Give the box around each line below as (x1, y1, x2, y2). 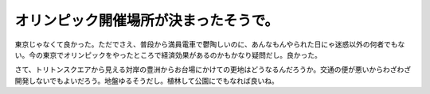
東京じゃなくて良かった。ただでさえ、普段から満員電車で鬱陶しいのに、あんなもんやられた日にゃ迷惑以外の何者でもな (14, 39, 405, 49)
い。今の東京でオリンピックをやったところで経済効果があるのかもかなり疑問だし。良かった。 (14, 50, 322, 59)
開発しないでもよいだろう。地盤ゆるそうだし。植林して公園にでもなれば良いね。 (14, 76, 279, 85)
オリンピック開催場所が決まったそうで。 (14, 12, 279, 29)
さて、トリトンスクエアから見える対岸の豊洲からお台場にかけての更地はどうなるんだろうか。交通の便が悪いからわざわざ (14, 65, 412, 74)
